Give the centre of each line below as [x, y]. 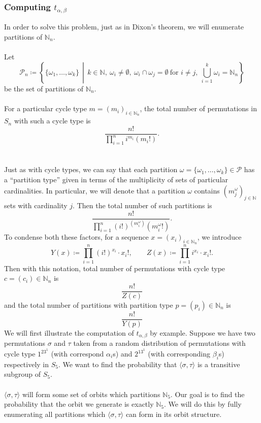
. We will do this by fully [203, 404]
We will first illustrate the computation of [69, 332]
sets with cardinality [36, 205]
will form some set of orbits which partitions [91, 394]
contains [207, 190]
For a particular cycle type [45, 108]
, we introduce [219, 237]
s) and [123, 354]
